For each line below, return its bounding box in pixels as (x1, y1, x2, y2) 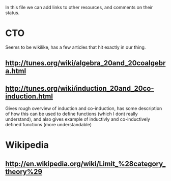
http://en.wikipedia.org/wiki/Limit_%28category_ (5, 159, 166, 168)
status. (5, 10, 20, 16)
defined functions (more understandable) (5, 122, 92, 128)
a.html (5, 67, 26, 76)
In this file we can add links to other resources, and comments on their (5, 5, 153, 10)
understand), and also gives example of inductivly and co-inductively (5, 116, 150, 122)
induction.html (5, 92, 53, 100)
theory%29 (5, 167, 42, 176)
